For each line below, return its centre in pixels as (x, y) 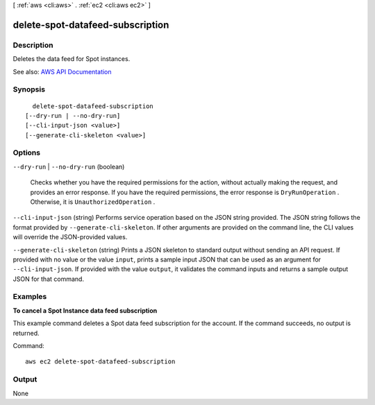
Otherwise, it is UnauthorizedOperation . (93, 202)
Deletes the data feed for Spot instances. (72, 59)
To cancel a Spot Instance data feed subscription (85, 310)
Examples (30, 297)
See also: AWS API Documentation (62, 71)
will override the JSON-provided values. (70, 237)
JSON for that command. (49, 279)
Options (27, 153)
